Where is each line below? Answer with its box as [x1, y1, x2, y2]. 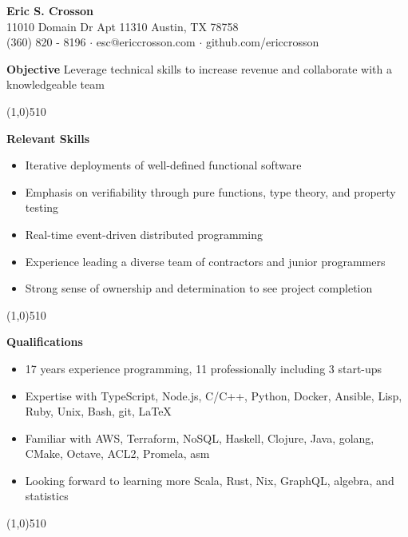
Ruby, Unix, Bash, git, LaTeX [25, 403, 172, 420]
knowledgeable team [6, 76, 105, 93]
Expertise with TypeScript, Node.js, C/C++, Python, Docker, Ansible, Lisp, [25, 387, 402, 404]
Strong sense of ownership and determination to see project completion [25, 280, 373, 296]
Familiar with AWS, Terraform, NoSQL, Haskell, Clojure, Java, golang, [25, 429, 374, 446]
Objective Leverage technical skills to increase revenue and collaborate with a [6, 60, 392, 77]
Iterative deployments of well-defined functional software [25, 157, 302, 173]
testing [25, 199, 59, 216]
